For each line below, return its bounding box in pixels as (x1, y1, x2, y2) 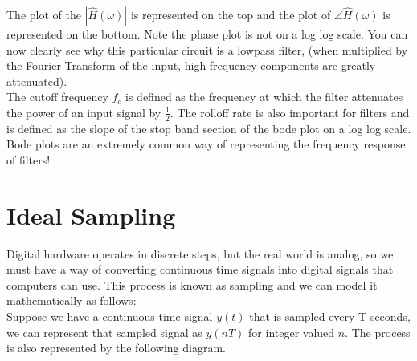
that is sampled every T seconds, (249, 308, 411, 325)
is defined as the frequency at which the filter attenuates (125, 88, 403, 105)
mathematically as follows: (6, 292, 137, 309)
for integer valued (248, 323, 335, 340)
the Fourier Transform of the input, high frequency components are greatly (6, 57, 376, 74)
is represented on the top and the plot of (130, 6, 331, 22)
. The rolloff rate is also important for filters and (170, 103, 410, 120)
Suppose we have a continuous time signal (6, 308, 213, 325)
